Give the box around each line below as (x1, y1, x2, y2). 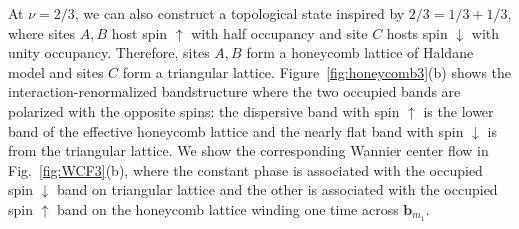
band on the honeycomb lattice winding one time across (57, 198, 399, 219)
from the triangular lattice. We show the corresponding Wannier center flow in (8, 140, 489, 161)
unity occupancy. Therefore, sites (8, 42, 210, 63)
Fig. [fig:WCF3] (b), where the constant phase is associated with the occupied (8, 159, 483, 180)
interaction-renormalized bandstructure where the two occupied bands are (8, 81, 461, 102)
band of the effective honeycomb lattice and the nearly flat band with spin (8, 120, 464, 141)
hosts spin (386, 22, 448, 43)
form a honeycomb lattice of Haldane (246, 42, 474, 63)
